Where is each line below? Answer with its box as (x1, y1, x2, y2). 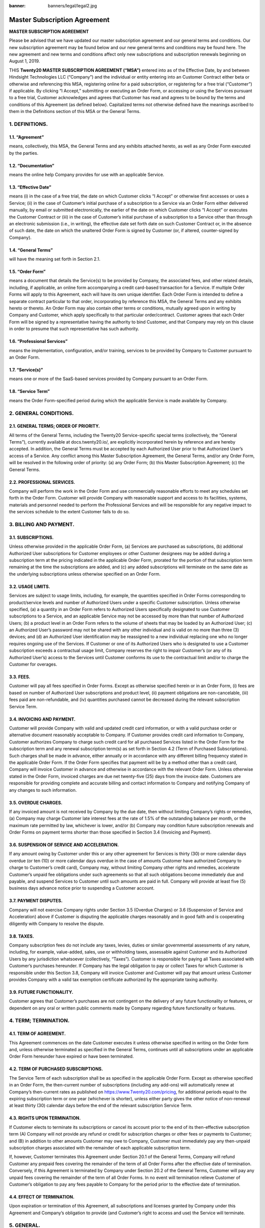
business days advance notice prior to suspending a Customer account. (9, 885, 155, 891)
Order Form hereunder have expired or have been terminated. (9, 1054, 134, 1060)
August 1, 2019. (9, 58, 40, 64)
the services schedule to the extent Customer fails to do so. (9, 509, 130, 515)
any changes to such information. (9, 787, 77, 793)
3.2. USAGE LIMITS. (9, 584, 51, 589)
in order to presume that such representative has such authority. (9, 326, 139, 332)
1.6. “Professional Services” (9, 338, 68, 344)
